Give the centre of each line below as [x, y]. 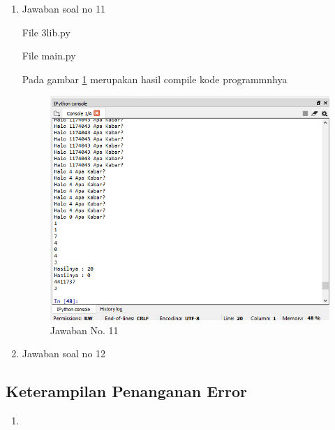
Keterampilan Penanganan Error [126, 391]
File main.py [49, 56]
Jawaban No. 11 [84, 330]
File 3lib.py [46, 32]
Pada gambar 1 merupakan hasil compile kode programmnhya [155, 79]
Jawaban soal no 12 [64, 353]
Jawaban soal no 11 [64, 8]
